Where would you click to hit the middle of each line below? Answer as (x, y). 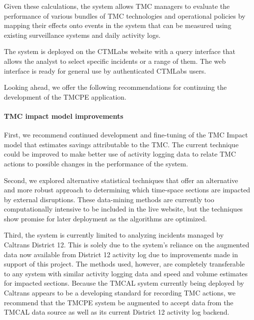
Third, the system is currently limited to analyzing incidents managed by (114, 235)
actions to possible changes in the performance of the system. (96, 163)
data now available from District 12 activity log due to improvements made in (121, 254)
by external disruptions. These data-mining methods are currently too (109, 199)
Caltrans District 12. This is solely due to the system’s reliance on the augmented (127, 245)
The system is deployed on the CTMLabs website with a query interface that (120, 51)
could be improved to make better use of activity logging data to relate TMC (120, 154)
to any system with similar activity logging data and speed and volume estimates (126, 273)
